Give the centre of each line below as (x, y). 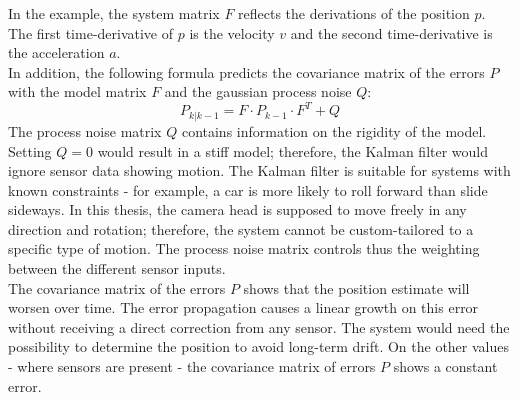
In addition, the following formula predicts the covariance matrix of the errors (246, 71)
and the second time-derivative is (391, 32)
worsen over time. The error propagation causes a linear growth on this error (243, 307)
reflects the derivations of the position (354, 13)
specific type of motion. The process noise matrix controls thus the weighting (244, 248)
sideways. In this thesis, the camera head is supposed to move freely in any (237, 209)
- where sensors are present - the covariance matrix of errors (192, 366)
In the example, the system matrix (114, 13)
